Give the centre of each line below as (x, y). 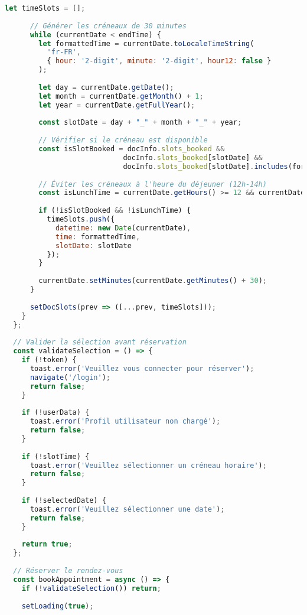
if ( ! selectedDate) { (64, 500)
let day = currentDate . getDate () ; (106, 87)
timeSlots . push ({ (81, 219)
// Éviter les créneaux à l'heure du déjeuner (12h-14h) (153, 184)
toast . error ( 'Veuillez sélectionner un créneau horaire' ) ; (148, 465)
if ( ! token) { (49, 360)
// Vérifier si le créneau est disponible (123, 140)
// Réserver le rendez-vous (68, 571)
